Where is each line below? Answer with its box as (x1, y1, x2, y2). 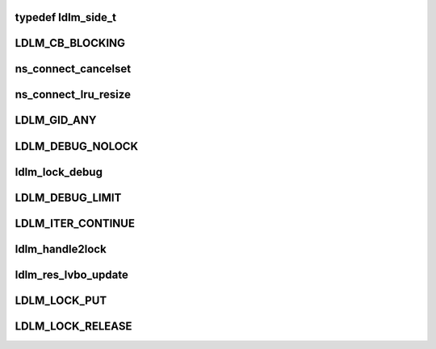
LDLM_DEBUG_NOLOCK (15, 139, 139, 153)
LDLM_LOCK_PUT (15, 293, 107, 307)
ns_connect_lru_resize (15, 88, 131, 102)
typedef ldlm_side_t (15, 10, 117, 24)
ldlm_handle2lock (15, 242, 107, 256)
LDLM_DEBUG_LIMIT (15, 190, 122, 205)
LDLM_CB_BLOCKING (15, 36, 125, 50)
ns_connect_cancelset (15, 62, 132, 76)
